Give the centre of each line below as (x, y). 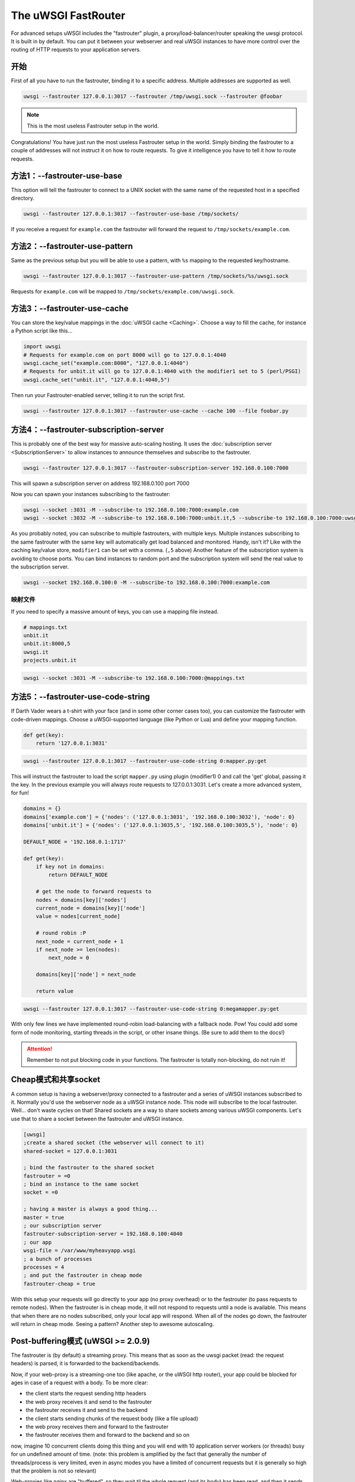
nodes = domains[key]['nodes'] (81, 900)
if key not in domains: (70, 867)
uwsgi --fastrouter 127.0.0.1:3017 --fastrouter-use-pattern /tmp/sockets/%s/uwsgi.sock (156, 276)
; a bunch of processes (58, 1259)
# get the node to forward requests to (94, 892)
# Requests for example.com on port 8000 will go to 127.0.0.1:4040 (125, 355)
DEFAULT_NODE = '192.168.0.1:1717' (75, 841)
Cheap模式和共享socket (56, 1080)
